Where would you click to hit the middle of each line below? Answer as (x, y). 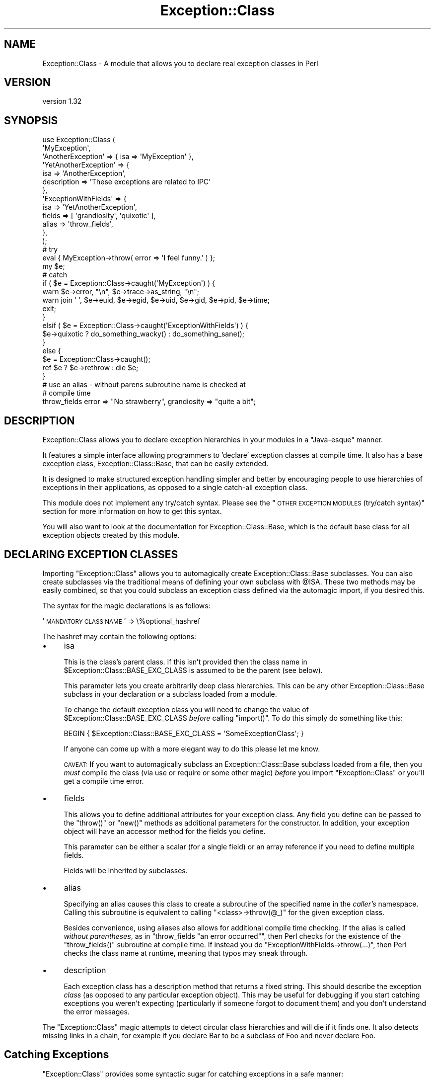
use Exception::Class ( (79, 140)
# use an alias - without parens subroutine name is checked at (144, 385)
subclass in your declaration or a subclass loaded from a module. (170, 694)
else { (52, 351)
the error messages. (97, 1011)
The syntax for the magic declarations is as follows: (126, 605)
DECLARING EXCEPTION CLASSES (91, 554)
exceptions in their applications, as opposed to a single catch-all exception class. (175, 488)
